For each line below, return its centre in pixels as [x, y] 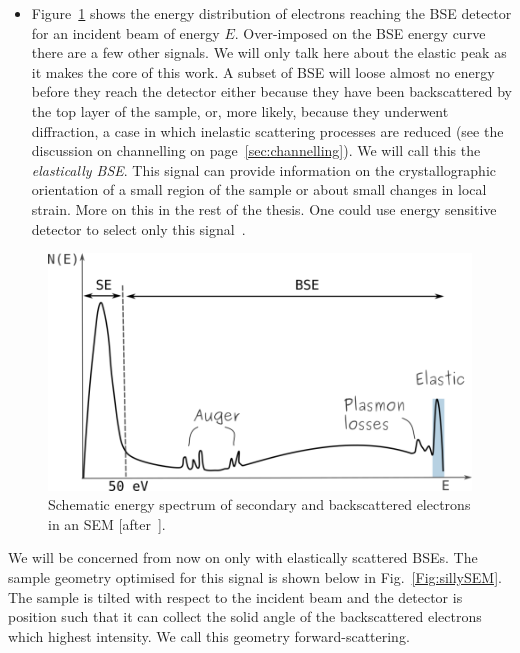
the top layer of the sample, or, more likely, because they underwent [240, 110]
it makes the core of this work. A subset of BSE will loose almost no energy [263, 71]
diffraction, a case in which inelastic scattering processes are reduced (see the [267, 130]
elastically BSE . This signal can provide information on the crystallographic [264, 169]
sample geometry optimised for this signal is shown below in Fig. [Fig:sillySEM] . [255, 576]
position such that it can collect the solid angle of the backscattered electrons [245, 616]
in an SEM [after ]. [107, 523]
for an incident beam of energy [125, 32]
